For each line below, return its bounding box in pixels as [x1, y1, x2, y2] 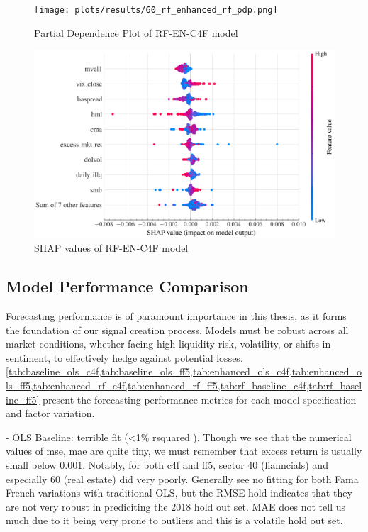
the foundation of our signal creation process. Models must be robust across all [6, 322, 349, 337]
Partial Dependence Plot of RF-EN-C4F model [34, 25, 238, 40]
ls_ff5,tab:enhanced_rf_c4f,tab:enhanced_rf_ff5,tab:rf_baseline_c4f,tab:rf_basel [6, 378, 362, 393]
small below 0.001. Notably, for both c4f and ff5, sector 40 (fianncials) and [6, 457, 328, 472]
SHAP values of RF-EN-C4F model [34, 240, 189, 255]
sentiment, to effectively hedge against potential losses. [6, 350, 243, 365]
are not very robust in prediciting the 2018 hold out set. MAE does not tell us [6, 499, 346, 514]
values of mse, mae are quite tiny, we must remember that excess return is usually [6, 443, 362, 458]
